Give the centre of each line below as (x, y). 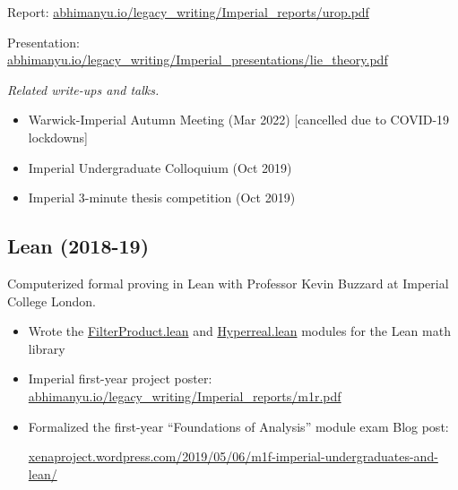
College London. (52, 301)
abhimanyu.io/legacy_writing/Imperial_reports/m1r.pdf (185, 395)
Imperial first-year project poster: (120, 378)
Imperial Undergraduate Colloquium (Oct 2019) (160, 167)
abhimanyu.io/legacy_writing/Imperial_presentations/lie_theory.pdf (198, 60)
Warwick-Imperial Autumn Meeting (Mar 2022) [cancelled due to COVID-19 (239, 120)
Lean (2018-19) (78, 246)
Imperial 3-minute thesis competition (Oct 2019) (162, 198)
